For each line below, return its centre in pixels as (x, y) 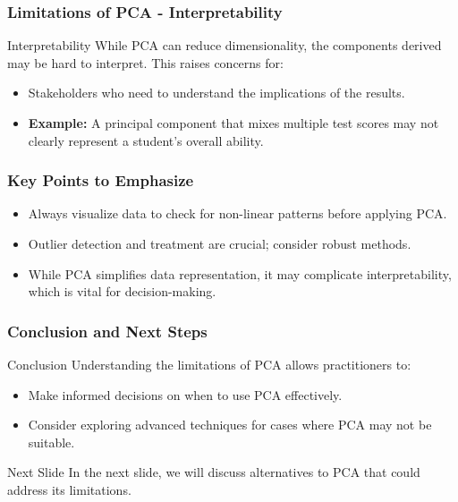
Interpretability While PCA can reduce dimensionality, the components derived (225, 45)
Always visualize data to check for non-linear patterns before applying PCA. (237, 213)
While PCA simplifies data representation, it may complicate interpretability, (240, 273)
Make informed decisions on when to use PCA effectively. (185, 394)
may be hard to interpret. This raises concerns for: (145, 62)
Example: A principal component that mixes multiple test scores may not (233, 123)
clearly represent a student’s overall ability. (146, 140)
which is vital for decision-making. (122, 291)
